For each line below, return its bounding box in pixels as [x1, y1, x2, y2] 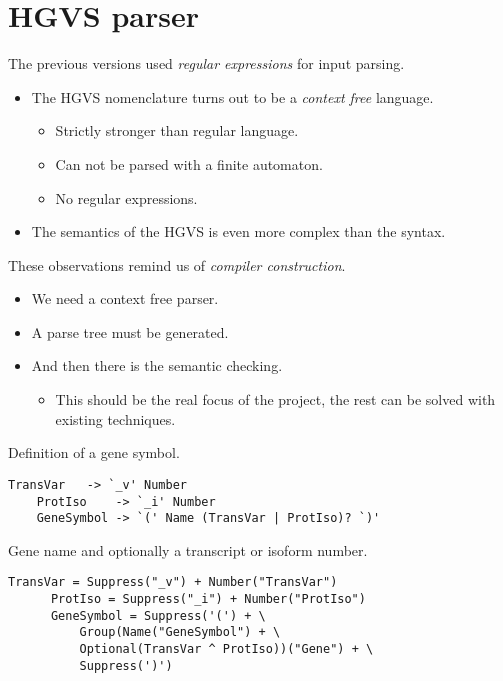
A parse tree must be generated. [31, 321, 229, 342]
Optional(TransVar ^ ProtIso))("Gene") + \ [79, 642, 374, 657]
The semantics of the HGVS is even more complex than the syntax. [31, 221, 446, 242]
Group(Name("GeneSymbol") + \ [79, 625, 281, 640]
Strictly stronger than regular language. [55, 120, 299, 141]
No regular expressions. [55, 187, 198, 208]
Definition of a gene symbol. [8, 442, 180, 463]
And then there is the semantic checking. [31, 355, 283, 376]
